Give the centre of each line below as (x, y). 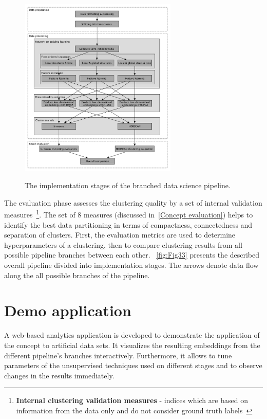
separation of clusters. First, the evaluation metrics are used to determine (120, 235)
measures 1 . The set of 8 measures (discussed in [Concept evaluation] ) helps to (129, 214)
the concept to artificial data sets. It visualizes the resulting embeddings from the (132, 345)
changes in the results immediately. (59, 375)
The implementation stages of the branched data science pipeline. (128, 185)
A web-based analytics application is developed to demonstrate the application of (132, 335)
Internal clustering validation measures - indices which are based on (132, 400)
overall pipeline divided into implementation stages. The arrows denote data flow (131, 265)
